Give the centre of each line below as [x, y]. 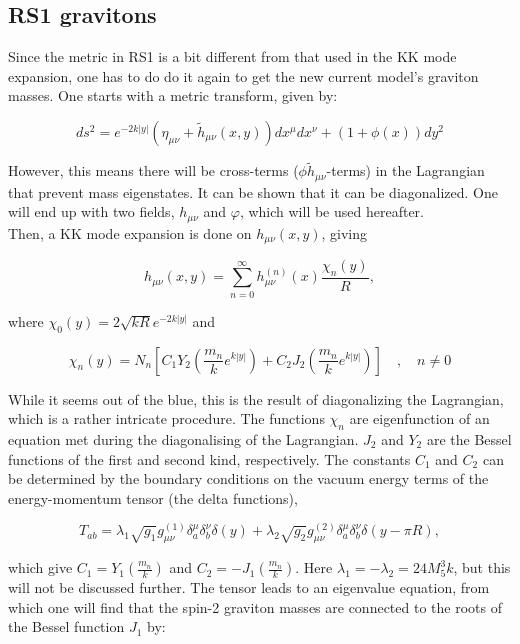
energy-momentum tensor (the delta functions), [153, 497]
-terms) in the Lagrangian [405, 170]
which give [40, 567]
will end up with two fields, [91, 211]
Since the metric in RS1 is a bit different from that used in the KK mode [232, 56]
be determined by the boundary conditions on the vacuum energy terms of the [248, 478]
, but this [482, 567]
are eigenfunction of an [419, 418]
